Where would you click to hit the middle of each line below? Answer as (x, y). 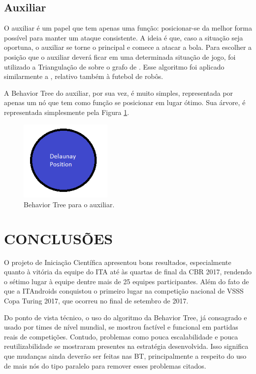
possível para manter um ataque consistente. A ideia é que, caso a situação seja (124, 37)
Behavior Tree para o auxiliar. (69, 204)
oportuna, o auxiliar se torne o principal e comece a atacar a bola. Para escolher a (128, 47)
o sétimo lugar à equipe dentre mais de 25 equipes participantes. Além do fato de (127, 281)
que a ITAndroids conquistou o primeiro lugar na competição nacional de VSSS (124, 291)
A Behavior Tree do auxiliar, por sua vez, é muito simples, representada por (119, 93)
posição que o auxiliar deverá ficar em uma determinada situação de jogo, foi (120, 56)
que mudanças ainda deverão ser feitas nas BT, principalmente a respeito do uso (125, 356)
